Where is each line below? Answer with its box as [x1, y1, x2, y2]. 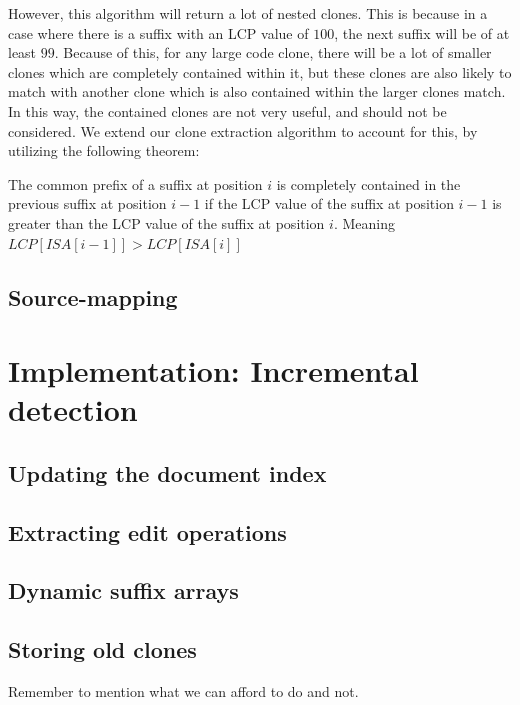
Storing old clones [8, 634, 197, 665]
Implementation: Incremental [8, 350, 419, 391]
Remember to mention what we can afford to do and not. [8, 681, 359, 702]
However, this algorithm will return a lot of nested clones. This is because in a [8, 3, 488, 23]
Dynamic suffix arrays [8, 575, 239, 606]
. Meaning [333, 212, 395, 233]
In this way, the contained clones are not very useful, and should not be [8, 100, 447, 121]
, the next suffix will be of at [334, 22, 510, 43]
